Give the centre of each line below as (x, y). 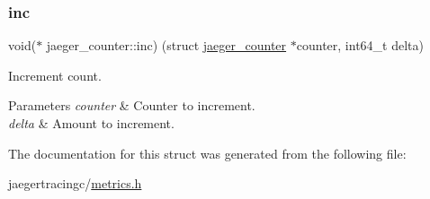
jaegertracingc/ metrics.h (75, 183)
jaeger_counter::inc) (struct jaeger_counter (166, 45)
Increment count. (55, 75)
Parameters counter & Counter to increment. (132, 105)
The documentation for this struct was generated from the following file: (207, 153)
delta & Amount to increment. (91, 123)
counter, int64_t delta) (360, 45)
